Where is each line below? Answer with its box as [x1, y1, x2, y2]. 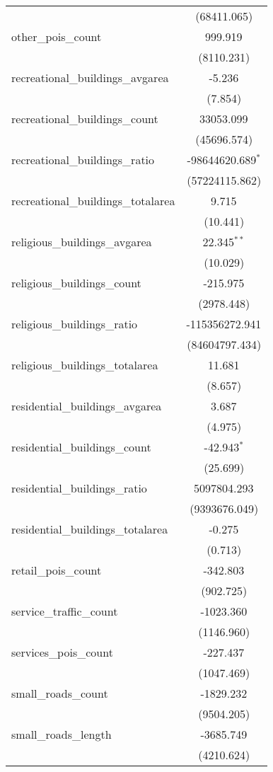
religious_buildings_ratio [11, 316, 138, 332]
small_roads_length [11, 726, 112, 742]
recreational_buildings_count [11, 110, 158, 127]
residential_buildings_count [11, 439, 151, 455]
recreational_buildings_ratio [11, 151, 155, 168]
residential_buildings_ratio [11, 480, 147, 496]
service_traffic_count [11, 603, 118, 619]
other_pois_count [11, 28, 102, 45]
